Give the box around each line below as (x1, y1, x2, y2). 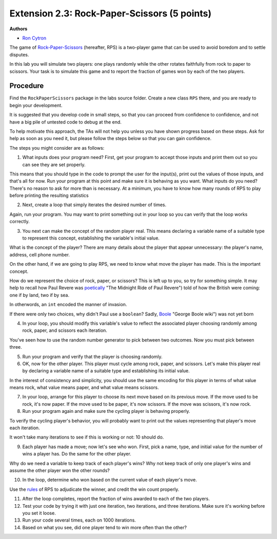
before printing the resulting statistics (9, 192, 89, 198)
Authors (9, 26, 28, 32)
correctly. (9, 218, 30, 225)
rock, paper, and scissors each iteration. (22, 327, 108, 333)
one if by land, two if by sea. (9, 292, 69, 298)
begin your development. (9, 102, 63, 108)
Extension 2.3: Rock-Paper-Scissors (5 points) (9, 8, 212, 19)
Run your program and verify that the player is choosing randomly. (22, 353, 163, 360)
